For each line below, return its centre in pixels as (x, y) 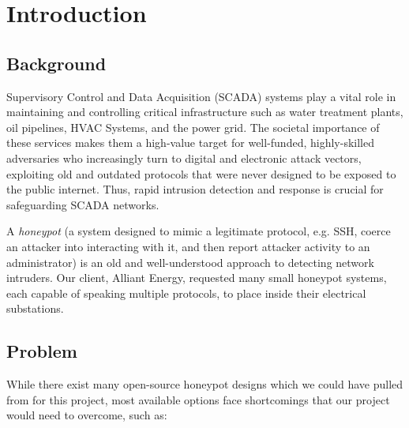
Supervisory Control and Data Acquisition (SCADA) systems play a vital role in (201, 96)
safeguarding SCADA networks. (83, 204)
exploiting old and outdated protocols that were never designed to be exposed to (201, 173)
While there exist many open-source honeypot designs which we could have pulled (205, 384)
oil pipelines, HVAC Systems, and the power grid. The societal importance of (193, 127)
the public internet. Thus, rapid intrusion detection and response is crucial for (195, 189)
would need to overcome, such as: (87, 415)
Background (56, 63)
